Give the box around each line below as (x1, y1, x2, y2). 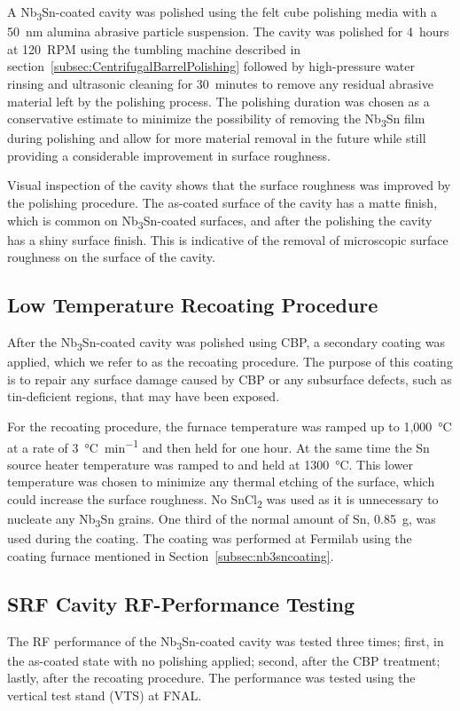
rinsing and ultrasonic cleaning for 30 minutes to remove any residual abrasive (7, 74, 433, 92)
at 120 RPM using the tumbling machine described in (7, 39, 301, 58)
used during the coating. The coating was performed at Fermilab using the (7, 529, 412, 548)
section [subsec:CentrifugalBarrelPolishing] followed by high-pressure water (7, 57, 416, 75)
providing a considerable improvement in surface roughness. (7, 146, 331, 164)
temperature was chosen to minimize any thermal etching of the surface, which (7, 472, 435, 491)
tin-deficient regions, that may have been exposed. (7, 387, 280, 406)
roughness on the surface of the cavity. (7, 248, 215, 266)
